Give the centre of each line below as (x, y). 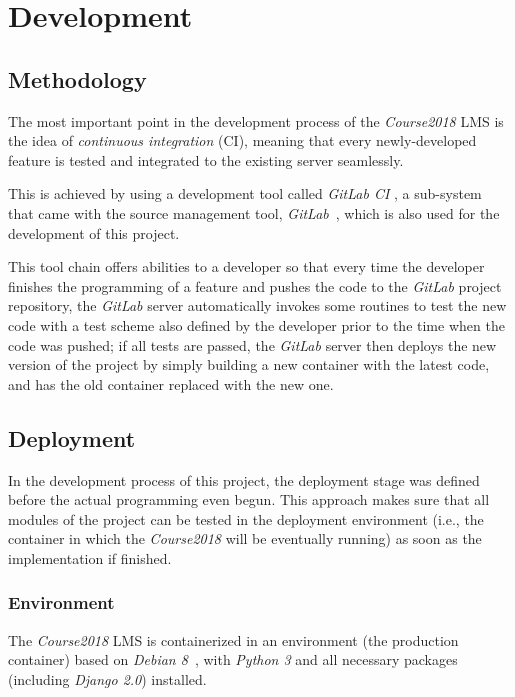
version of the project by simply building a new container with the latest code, (249, 364)
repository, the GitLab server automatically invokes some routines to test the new (257, 305)
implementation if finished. (90, 557)
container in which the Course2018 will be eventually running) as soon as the (245, 538)
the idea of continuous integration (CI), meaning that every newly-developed (242, 140)
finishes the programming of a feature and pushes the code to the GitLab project (255, 285)
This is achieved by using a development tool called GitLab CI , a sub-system (245, 193)
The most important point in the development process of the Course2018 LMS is (256, 120)
